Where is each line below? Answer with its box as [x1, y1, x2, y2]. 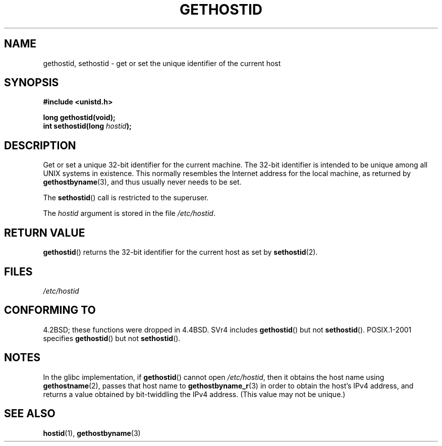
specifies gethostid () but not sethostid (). [43, 333, 181, 343]
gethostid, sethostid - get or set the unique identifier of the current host [43, 59, 281, 68]
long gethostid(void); [43, 113, 116, 122]
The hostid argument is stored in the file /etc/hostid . [43, 209, 215, 218]
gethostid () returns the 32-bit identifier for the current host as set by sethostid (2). [43, 248, 318, 257]
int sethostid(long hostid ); [43, 122, 132, 131]
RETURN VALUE [4, 226, 85, 239]
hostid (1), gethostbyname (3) [43, 428, 141, 437]
